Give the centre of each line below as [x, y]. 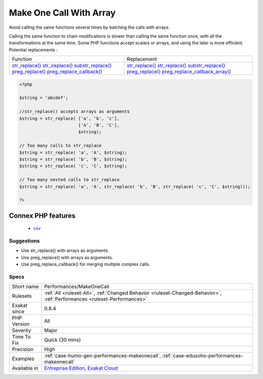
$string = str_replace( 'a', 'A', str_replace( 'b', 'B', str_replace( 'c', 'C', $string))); [135, 187]
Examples [23, 359]
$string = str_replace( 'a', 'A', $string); [73, 152]
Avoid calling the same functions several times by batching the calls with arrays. [89, 27]
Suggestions [24, 241]
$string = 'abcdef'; [44, 98]
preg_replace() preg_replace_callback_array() [179, 72]
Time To [21, 337]
